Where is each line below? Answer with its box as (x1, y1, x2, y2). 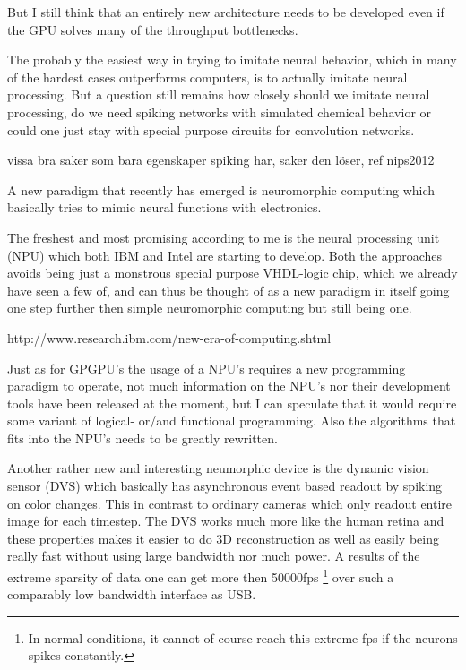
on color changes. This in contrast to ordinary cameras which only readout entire (7, 494, 453, 512)
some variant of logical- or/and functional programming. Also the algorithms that (7, 411, 456, 430)
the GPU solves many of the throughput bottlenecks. (7, 20, 298, 39)
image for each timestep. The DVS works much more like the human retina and (7, 511, 444, 530)
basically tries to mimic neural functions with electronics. (7, 198, 322, 217)
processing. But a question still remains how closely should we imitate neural (7, 85, 430, 104)
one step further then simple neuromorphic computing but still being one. (7, 298, 412, 317)
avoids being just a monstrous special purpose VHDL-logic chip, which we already (7, 263, 458, 282)
